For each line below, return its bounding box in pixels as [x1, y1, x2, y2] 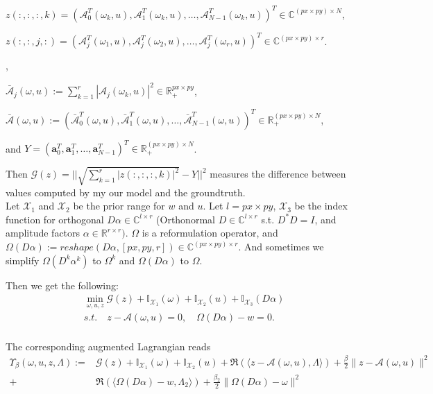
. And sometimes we [238, 239, 324, 254]
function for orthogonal [6, 212, 104, 226]
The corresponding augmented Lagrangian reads [6, 339, 211, 353]
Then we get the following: [6, 277, 119, 292]
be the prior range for [73, 198, 165, 213]
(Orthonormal [156, 212, 215, 226]
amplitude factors [6, 225, 80, 240]
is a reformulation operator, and [142, 225, 278, 240]
